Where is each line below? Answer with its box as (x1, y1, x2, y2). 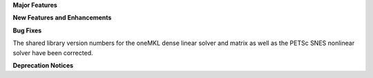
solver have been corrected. (12, 48, 93, 57)
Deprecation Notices (12, 61, 74, 69)
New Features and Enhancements (12, 14, 112, 22)
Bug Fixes (12, 26, 42, 35)
